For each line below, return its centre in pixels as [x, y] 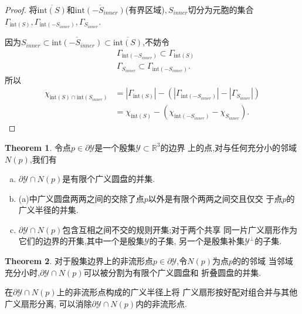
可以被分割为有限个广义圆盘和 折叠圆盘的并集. [172, 272]
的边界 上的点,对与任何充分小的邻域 [229, 147]
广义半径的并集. [48, 210]
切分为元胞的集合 [221, 9]
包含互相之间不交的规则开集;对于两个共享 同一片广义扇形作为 [180, 229]
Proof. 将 [21, 9]
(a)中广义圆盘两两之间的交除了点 [81, 198]
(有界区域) [145, 9]
